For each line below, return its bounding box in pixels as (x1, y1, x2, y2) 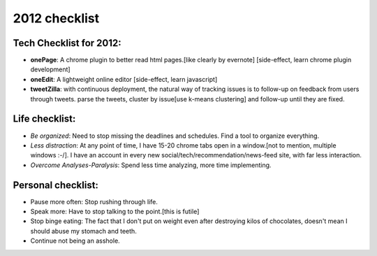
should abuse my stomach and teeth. (30, 227, 138, 235)
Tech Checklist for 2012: (13, 37, 121, 49)
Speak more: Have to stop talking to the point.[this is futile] (30, 207, 200, 215)
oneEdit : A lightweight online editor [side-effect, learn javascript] (30, 75, 218, 83)
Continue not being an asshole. (30, 236, 120, 245)
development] (30, 65, 71, 73)
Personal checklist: (13, 179, 99, 191)
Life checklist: (13, 113, 76, 125)
